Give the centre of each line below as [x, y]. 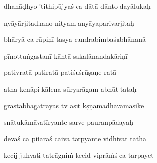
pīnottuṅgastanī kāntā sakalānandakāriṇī [66, 55]
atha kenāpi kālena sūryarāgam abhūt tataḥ [70, 88]
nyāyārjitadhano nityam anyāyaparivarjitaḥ [69, 22]
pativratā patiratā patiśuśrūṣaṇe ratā [60, 72]
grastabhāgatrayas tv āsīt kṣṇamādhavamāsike [74, 105]
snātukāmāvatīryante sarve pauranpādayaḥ [69, 122]
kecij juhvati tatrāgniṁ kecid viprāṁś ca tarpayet [79, 155]
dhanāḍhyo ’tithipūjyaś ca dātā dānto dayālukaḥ [77, 6]
